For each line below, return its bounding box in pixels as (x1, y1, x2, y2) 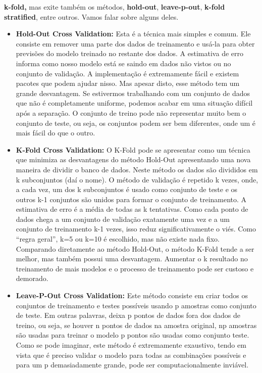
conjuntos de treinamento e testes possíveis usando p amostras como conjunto (16, 300, 256, 310)
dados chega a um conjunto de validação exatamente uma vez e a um (16, 213, 230, 224)
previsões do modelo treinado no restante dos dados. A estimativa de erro (16, 48, 243, 59)
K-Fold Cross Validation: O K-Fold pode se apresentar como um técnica (16, 144, 250, 155)
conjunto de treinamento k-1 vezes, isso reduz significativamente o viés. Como (16, 223, 256, 234)
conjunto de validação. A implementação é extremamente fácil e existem (16, 68, 239, 78)
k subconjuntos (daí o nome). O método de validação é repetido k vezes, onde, (16, 174, 258, 184)
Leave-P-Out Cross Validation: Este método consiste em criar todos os (16, 290, 248, 301)
